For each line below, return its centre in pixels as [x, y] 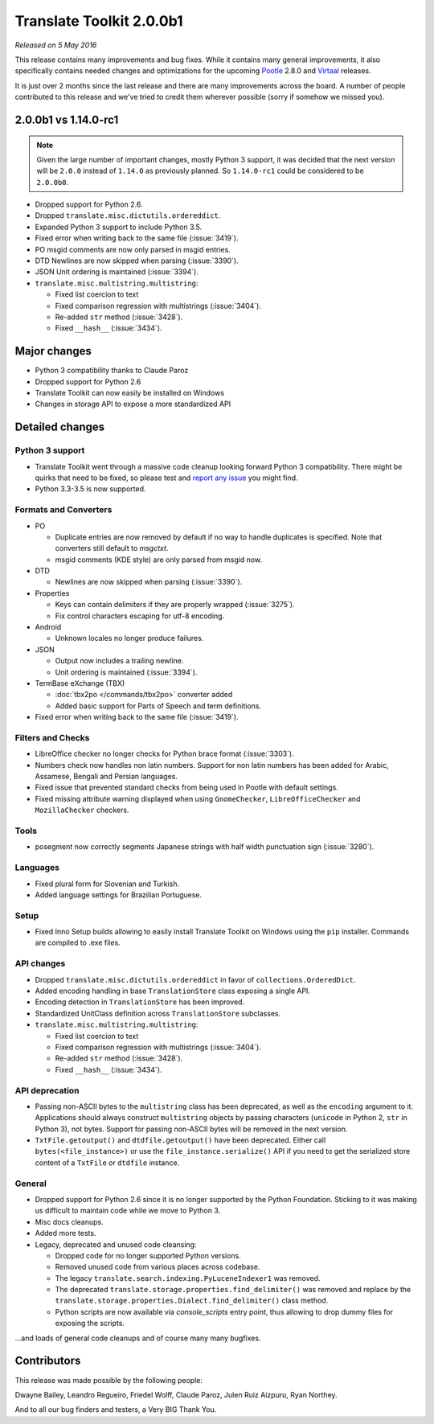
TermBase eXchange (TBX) [80, 683]
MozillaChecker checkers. [82, 810]
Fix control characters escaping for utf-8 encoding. [140, 616]
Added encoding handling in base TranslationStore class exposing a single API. [173, 991]
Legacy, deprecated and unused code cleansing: [116, 1244]
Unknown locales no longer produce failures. [129, 638]
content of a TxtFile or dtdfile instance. [107, 1163]
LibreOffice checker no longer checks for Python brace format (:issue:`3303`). [165, 754]
